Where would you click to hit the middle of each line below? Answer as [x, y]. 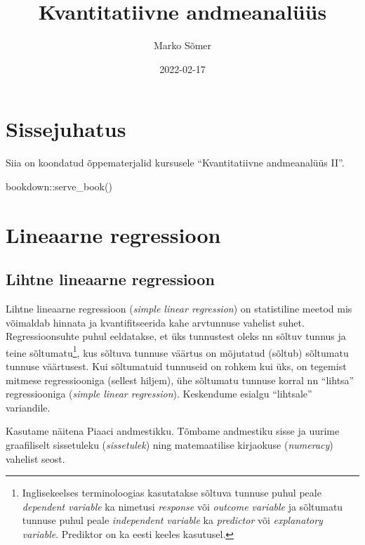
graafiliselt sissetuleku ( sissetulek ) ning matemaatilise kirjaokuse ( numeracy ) [170, 445]
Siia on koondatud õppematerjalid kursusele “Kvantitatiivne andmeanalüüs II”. [175, 163]
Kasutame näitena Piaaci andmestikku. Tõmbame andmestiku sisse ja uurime [173, 431]
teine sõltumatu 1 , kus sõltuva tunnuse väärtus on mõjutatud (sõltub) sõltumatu [177, 351]
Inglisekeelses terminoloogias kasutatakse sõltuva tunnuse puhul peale [172, 493]
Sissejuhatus [66, 129]
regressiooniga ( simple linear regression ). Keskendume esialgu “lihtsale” [159, 394]
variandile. [28, 407]
